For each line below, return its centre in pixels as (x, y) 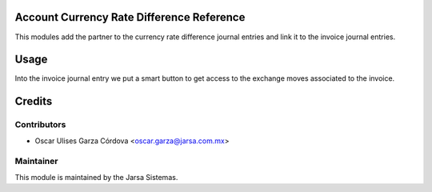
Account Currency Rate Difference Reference (130, 17)
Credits (34, 101)
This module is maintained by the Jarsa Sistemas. (96, 177)
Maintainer (36, 162)
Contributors (40, 125)
